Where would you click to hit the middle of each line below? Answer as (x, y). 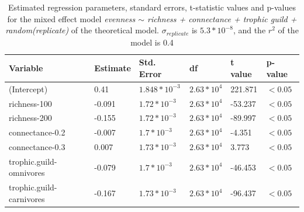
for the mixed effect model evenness (71, 18)
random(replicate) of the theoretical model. (82, 30)
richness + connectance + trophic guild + (222, 18)
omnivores (27, 173)
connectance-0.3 (37, 147)
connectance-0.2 (37, 132)
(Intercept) (28, 88)
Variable (26, 68)
